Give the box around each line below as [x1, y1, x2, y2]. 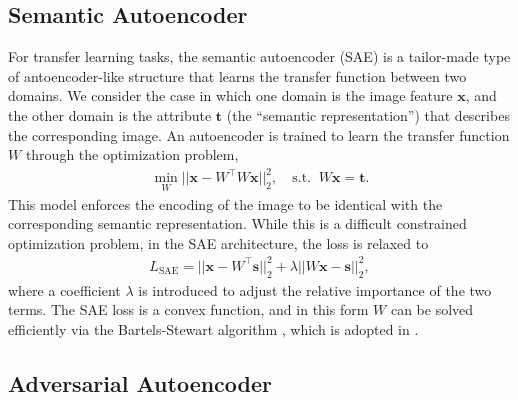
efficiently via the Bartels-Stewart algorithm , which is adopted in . [8, 318, 419, 339]
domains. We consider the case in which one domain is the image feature [8, 85, 453, 106]
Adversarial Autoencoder [8, 367, 273, 398]
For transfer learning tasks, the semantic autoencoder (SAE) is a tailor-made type [8, 46, 511, 67]
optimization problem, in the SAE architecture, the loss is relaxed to [8, 232, 429, 253]
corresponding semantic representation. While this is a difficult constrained [8, 213, 467, 234]
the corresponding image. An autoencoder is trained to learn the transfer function [8, 124, 510, 145]
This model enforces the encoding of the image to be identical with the [8, 193, 443, 214]
